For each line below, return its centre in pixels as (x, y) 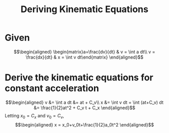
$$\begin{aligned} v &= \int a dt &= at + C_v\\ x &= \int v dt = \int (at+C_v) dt (85, 102)
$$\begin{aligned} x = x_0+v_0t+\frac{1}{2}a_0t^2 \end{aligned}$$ (85, 124)
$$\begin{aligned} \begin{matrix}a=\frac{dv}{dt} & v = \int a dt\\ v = (85, 52)
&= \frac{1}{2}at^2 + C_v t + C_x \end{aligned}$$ (85, 108)
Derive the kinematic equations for (79, 78)
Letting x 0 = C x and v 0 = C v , (34, 116)
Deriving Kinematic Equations (85, 9)
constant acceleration (52, 88)
